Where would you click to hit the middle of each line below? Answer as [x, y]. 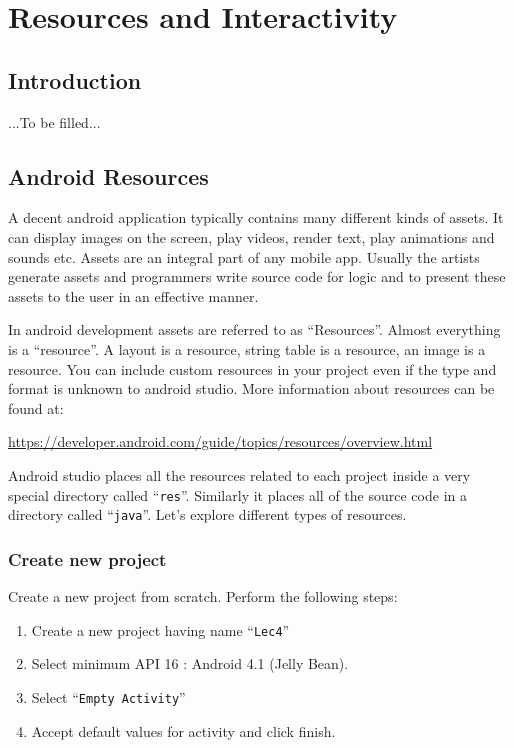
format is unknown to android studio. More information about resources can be [251, 388]
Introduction [75, 79]
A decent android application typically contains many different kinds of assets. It [256, 217]
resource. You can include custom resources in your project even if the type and [252, 368]
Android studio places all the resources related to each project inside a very [239, 474]
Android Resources [108, 175]
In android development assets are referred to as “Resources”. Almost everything [254, 329]
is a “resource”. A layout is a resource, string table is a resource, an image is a [247, 348]
